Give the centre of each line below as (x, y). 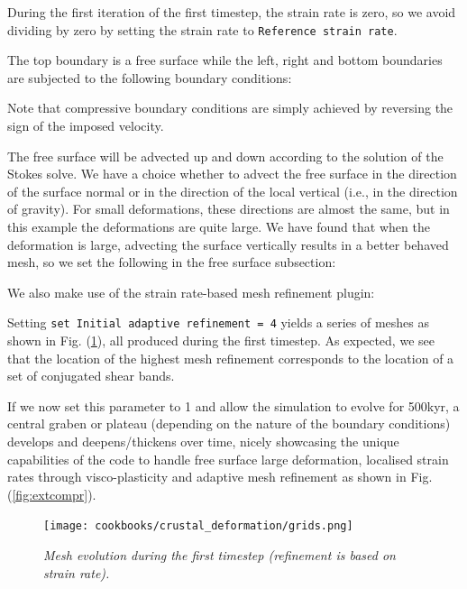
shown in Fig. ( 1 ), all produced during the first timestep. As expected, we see (221, 341)
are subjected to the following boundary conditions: (150, 77)
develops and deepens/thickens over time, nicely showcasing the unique (203, 441)
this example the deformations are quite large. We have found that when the (219, 226)
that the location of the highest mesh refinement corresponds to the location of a (231, 358)
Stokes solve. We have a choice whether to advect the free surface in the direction (232, 174)
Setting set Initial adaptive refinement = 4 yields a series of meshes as (219, 322)
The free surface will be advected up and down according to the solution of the (225, 156)
